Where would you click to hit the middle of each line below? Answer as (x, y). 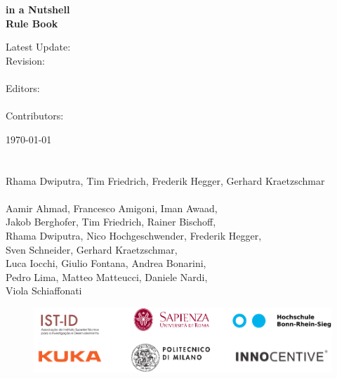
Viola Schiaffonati (44, 291)
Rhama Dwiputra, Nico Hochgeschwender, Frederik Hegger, (134, 235)
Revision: (25, 60)
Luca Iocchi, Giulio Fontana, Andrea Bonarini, (106, 263)
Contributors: (35, 116)
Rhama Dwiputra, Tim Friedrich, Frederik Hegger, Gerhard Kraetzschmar (165, 180)
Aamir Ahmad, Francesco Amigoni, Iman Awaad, (112, 208)
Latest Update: (38, 47)
